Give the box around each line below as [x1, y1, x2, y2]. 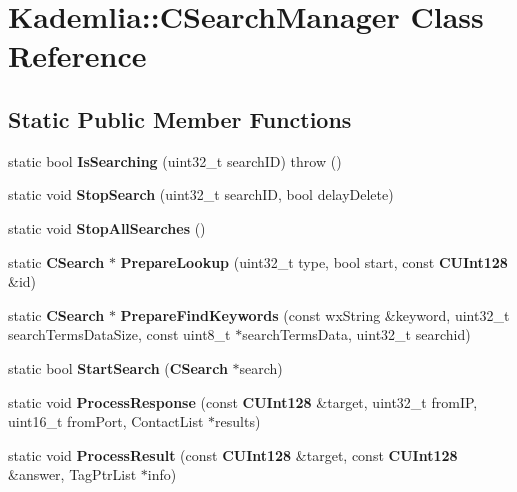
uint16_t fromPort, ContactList [8, 411, 204, 432]
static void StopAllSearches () [8, 217, 206, 238]
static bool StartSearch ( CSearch [8, 357, 228, 378]
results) [215, 411, 261, 432]
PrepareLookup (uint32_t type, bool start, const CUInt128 [120, 251, 508, 272]
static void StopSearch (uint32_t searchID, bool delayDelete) [8, 184, 394, 205]
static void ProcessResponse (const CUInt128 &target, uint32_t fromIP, [8, 391, 478, 412]
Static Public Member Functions [8, 103, 352, 134]
